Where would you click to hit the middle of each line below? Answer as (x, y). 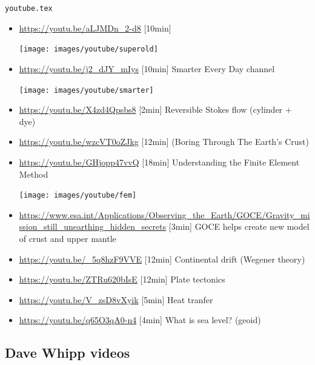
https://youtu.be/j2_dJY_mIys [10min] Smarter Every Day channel (147, 68)
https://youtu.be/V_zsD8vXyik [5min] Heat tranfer (116, 299)
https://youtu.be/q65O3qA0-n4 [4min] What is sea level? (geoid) (140, 320)
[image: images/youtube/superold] (88, 49)
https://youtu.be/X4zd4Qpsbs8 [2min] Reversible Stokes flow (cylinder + (155, 109)
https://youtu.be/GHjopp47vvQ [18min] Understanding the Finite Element (159, 162)
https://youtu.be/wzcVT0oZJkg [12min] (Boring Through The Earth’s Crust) (164, 142)
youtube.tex (29, 8)
